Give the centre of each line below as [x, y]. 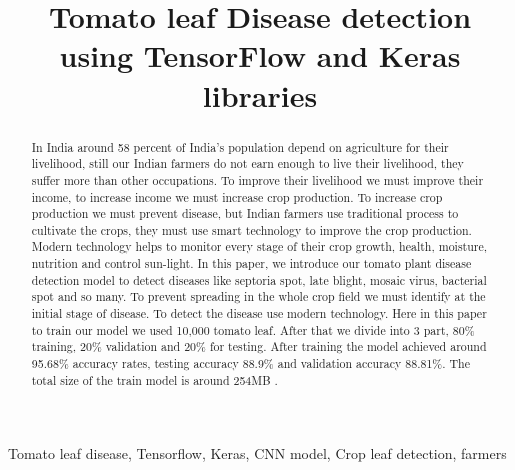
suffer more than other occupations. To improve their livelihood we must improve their [257, 179]
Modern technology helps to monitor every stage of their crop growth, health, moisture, [259, 246]
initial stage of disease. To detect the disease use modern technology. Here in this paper [259, 313]
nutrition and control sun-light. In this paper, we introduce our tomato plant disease [251, 263]
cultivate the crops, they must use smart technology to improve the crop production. [251, 229]
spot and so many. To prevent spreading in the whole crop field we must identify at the [258, 296]
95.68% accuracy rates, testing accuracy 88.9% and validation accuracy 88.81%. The [251, 363]
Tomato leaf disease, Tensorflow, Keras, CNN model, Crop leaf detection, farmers [257, 453]
